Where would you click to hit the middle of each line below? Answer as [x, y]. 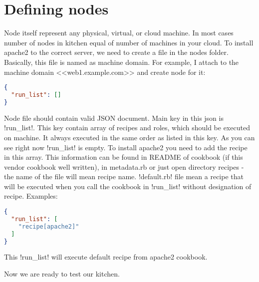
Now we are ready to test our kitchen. [62, 274]
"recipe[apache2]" [49, 226]
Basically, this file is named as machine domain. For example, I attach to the [122, 62]
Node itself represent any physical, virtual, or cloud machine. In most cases [119, 33]
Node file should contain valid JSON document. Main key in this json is [114, 118]
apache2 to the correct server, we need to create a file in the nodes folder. [116, 52]
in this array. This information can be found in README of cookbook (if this [124, 157]
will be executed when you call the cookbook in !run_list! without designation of [128, 186]
